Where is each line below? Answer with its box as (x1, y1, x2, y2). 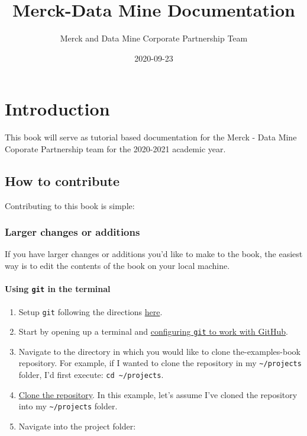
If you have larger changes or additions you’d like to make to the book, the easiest (5, 248, 303, 260)
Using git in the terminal (5, 283, 111, 295)
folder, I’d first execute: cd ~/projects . (18, 368, 164, 381)
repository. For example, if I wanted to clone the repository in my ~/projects (18, 357, 302, 369)
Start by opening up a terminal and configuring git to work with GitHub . (18, 325, 288, 338)
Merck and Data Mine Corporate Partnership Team (60, 32, 248, 44)
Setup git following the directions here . (18, 305, 163, 318)
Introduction (5, 97, 110, 121)
